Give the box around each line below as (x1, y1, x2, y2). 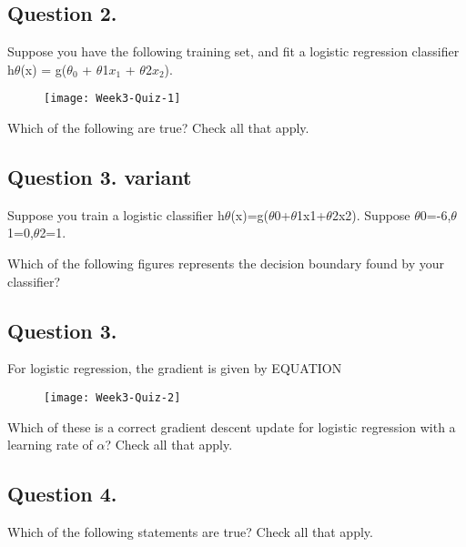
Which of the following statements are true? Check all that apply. (7, 522, 373, 542)
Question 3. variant (7, 163, 192, 191)
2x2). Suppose (331, 205, 410, 224)
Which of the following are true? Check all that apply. (7, 118, 309, 137)
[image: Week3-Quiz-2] (44, 391, 181, 405)
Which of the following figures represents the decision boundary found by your (7, 254, 445, 273)
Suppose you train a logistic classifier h (7, 205, 225, 224)
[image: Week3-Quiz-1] (44, 92, 181, 106)
